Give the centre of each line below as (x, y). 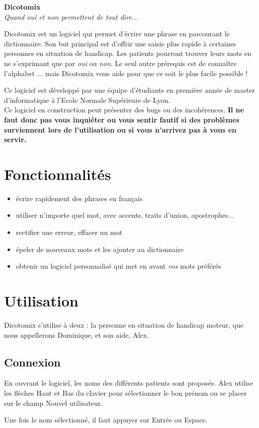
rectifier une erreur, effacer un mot (69, 232)
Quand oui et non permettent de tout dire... (71, 16)
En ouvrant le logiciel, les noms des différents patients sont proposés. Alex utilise (129, 383)
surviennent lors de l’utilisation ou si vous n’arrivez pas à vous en (120, 129)
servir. (15, 139)
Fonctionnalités (58, 174)
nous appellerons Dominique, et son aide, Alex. (76, 334)
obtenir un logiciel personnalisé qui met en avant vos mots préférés (118, 266)
